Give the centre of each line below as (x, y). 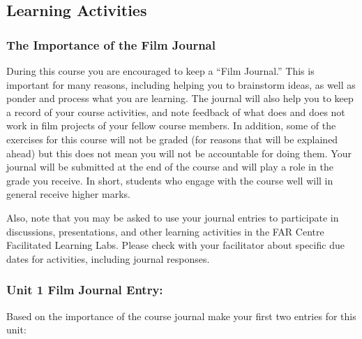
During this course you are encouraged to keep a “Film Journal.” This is (160, 71)
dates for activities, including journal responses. (108, 258)
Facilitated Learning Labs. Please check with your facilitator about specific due (175, 245)
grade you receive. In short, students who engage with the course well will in (170, 180)
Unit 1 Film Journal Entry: (85, 290)
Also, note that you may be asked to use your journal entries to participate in (173, 217)
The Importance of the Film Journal (111, 44)
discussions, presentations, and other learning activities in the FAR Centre (165, 231)
